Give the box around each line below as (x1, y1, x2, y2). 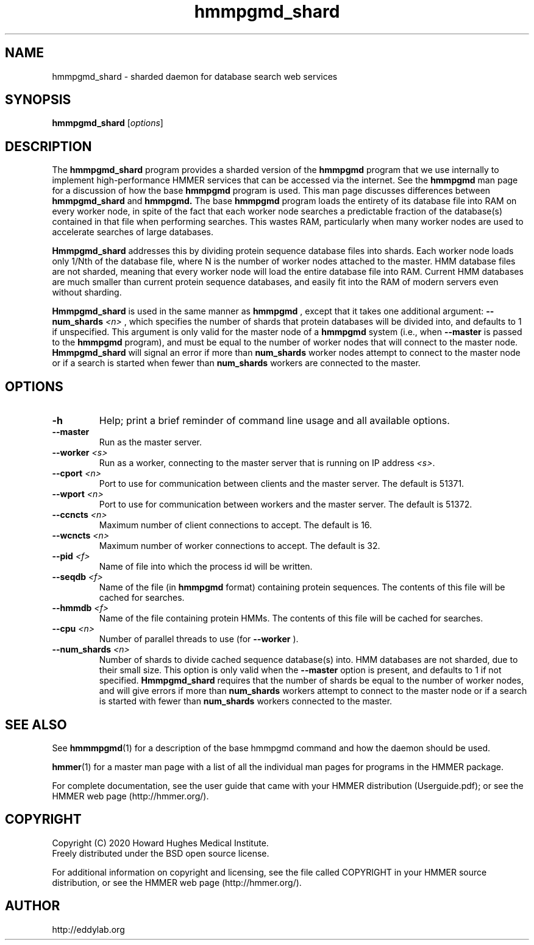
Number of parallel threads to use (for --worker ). (99, 634, 299, 645)
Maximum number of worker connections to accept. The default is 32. (99, 540, 380, 551)
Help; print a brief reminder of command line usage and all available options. (99, 414, 450, 427)
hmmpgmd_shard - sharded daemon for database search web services (52, 71, 338, 82)
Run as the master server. (99, 437, 202, 448)
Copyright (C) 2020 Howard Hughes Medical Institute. (52, 837, 269, 848)
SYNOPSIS (5, 92, 71, 108)
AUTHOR (5, 898, 60, 914)
